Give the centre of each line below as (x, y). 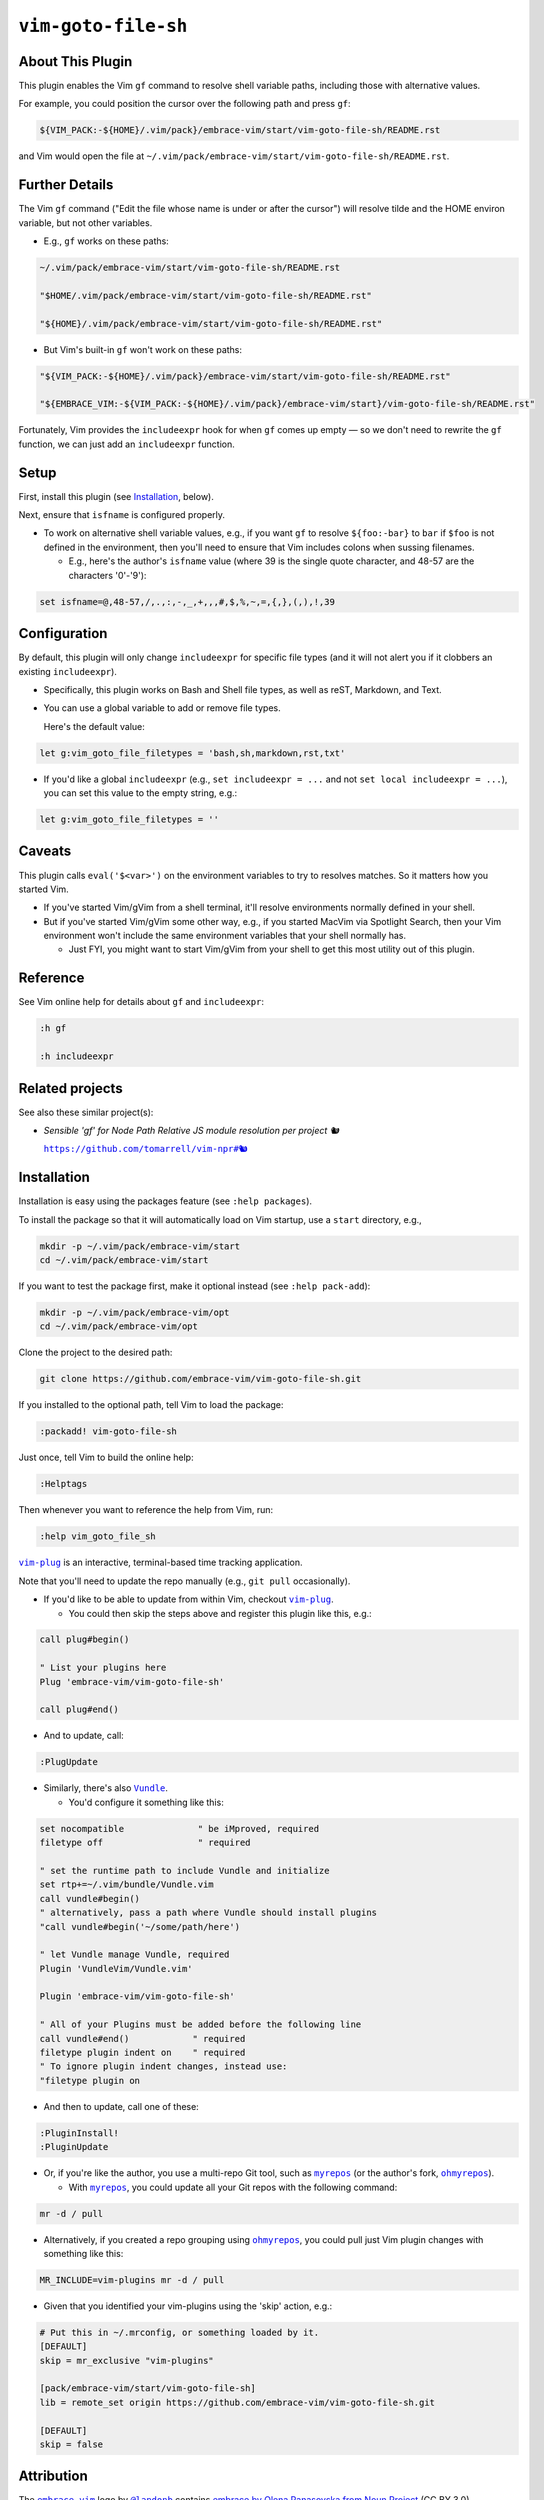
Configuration (63, 633)
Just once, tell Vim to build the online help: (106, 1457)
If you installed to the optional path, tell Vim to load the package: (151, 1405)
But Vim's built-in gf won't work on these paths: (143, 349)
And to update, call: (83, 1736)
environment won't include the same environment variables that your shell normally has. (225, 936)
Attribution (53, 2476)
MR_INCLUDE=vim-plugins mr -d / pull (132, 2279)
